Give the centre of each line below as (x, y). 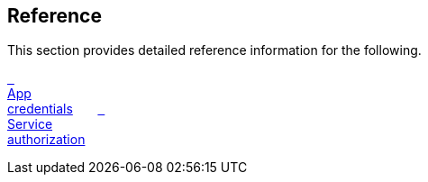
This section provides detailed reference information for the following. (214, 50)
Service (30, 124)
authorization (46, 140)
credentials (40, 109)
